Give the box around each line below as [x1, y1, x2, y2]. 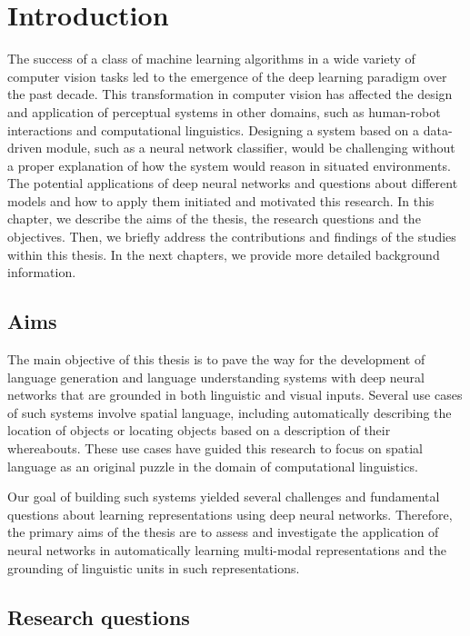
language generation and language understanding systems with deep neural [7, 367, 425, 386]
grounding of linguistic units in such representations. [7, 558, 300, 577]
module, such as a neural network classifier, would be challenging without [45, 138, 455, 157]
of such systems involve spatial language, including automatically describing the [7, 402, 452, 422]
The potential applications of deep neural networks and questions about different [7, 174, 458, 193]
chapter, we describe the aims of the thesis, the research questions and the [7, 209, 421, 228]
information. [7, 263, 76, 282]
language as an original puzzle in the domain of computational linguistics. [7, 456, 418, 475]
